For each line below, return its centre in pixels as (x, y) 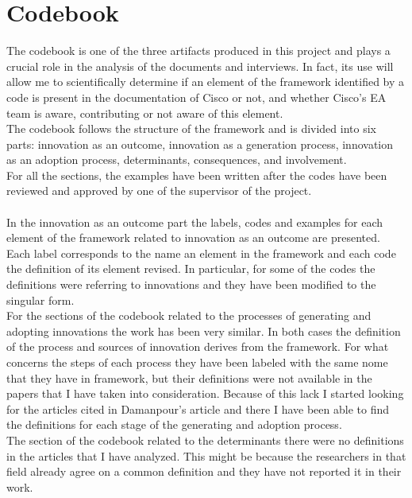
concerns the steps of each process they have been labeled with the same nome (197, 362)
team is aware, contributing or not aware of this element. (145, 113)
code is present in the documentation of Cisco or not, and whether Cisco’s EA (196, 97)
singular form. (40, 300)
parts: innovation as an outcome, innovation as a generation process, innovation (200, 144)
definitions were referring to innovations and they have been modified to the (191, 284)
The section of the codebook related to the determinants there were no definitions (205, 440)
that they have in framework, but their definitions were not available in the (189, 377)
